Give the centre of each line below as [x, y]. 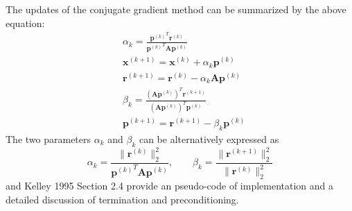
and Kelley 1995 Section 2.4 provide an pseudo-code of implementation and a [170, 186]
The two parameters [49, 138]
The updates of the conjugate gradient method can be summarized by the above [176, 9]
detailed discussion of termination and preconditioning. [122, 199]
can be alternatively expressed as [209, 138]
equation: [25, 23]
